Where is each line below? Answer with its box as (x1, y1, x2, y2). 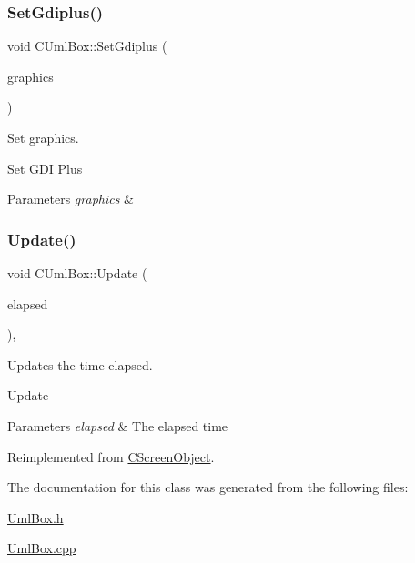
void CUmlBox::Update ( (7, 264, 147, 282)
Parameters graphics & (7, 189, 134, 208)
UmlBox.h (7, 508, 64, 527)
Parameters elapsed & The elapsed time (7, 416, 228, 435)
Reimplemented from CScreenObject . (7, 447, 215, 466)
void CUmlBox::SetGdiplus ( (7, 36, 167, 55)
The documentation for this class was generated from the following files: (7, 478, 409, 497)
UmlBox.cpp (7, 538, 76, 558)
